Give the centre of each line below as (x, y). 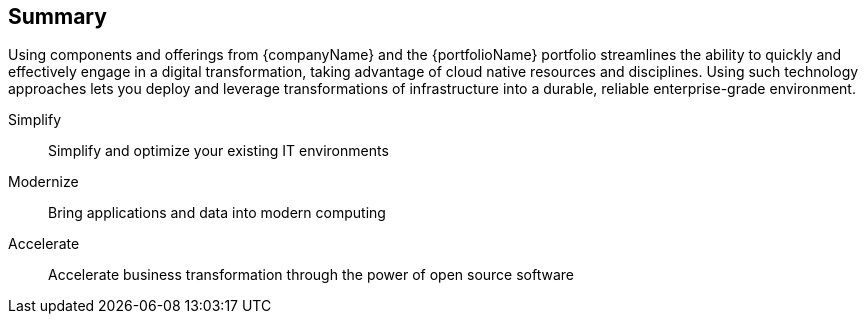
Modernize (43, 182)
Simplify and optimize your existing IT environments (218, 151)
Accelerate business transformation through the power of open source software (311, 275)
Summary (57, 16)
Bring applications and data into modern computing (217, 213)
